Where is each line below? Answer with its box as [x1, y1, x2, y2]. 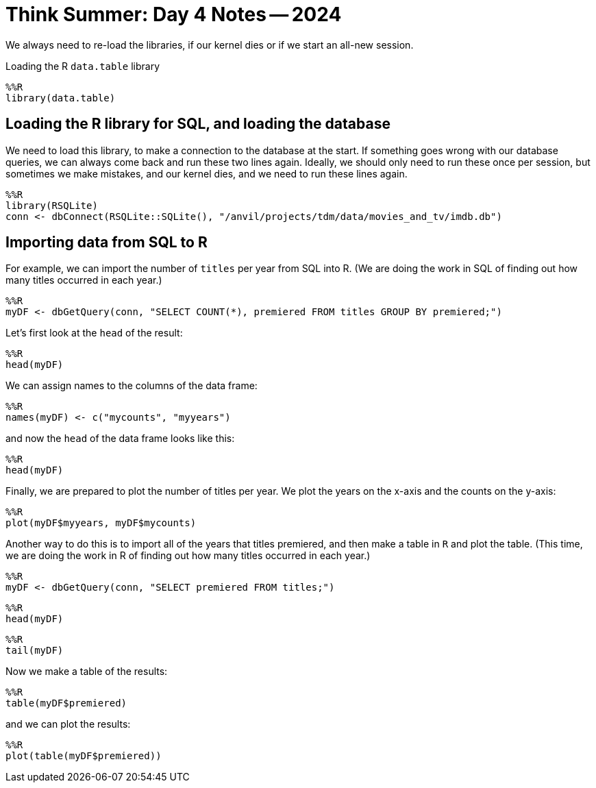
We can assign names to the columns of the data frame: [5, 380, 258, 392]
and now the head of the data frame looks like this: [5, 432, 235, 445]
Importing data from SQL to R [5, 234, 208, 251]
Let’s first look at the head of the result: [5, 327, 183, 339]
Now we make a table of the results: [5, 665, 168, 678]
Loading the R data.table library [5, 60, 160, 72]
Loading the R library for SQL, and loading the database [5, 115, 390, 133]
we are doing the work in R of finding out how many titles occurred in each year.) [5, 550, 371, 562]
